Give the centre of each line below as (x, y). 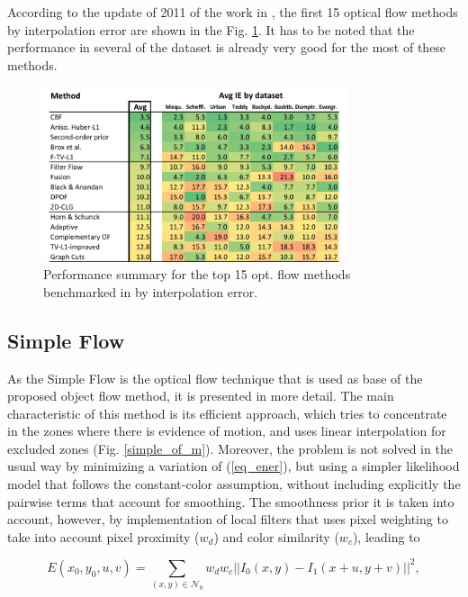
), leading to (386, 536)
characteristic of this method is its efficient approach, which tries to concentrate (227, 413)
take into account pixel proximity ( (103, 536)
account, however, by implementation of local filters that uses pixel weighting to (228, 519)
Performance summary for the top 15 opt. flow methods (197, 274)
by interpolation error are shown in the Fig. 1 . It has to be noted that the (211, 29)
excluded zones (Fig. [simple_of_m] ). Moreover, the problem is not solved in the (230, 448)
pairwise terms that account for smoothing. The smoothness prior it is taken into (231, 501)
